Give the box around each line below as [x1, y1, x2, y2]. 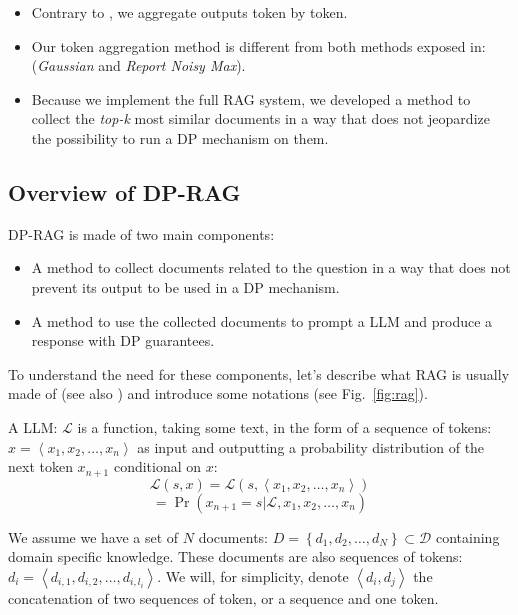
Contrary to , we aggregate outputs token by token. [31, 2, 348, 22]
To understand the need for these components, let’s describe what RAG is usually [8, 363, 510, 384]
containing [435, 526, 500, 547]
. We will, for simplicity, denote [157, 565, 349, 586]
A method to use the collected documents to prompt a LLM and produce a [31, 310, 493, 331]
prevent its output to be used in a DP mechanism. [31, 276, 340, 297]
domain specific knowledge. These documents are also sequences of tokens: [8, 546, 463, 567]
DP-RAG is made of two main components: [8, 223, 275, 244]
